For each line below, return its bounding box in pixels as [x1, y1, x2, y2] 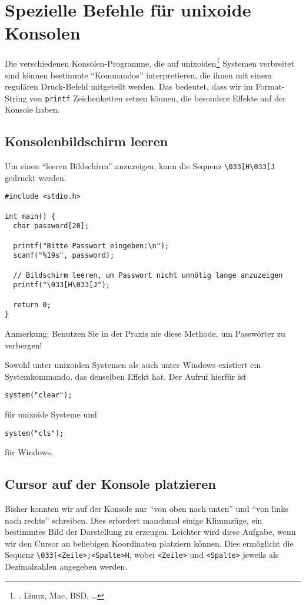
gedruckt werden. [5, 171, 66, 183]
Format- [255, 80, 285, 93]
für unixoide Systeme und [5, 408, 97, 420]
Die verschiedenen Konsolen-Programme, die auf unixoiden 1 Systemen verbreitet [5, 55, 295, 69]
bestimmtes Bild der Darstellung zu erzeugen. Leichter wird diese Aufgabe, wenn [5, 525, 296, 538]
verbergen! [5, 338, 42, 351]
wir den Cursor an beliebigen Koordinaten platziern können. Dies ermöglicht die [5, 537, 294, 549]
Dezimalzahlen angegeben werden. [5, 560, 128, 573]
